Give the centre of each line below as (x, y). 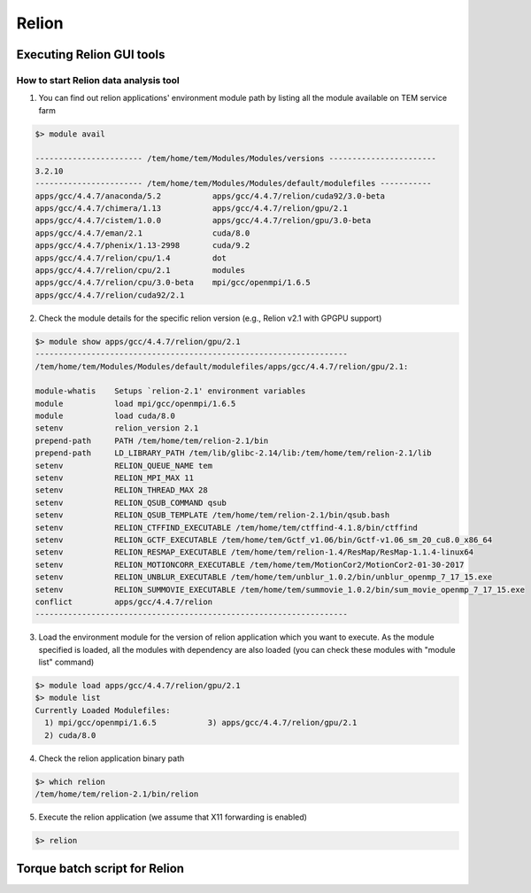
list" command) (66, 662)
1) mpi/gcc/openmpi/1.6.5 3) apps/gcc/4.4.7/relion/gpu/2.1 (201, 723)
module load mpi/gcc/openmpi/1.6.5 (135, 404)
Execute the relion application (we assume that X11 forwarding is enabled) (173, 817)
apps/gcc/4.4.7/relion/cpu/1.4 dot (131, 258)
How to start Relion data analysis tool (98, 80)
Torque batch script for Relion (100, 869)
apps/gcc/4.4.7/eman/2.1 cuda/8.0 (142, 233)
